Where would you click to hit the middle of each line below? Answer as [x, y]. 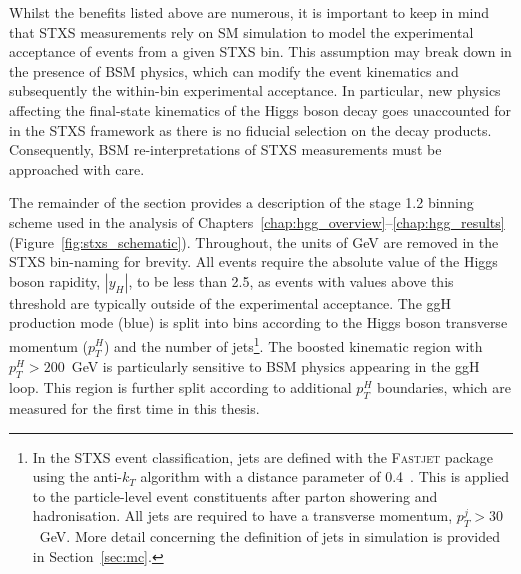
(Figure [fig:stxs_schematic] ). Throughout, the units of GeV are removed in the [254, 241]
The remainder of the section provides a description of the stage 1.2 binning [241, 202]
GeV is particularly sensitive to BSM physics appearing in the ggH [275, 366]
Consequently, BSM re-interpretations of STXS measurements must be [225, 149]
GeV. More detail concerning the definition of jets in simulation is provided [269, 536]
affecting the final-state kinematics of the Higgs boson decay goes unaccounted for [260, 109]
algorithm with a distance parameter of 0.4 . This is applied [325, 476]
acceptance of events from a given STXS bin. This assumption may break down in [260, 51]
